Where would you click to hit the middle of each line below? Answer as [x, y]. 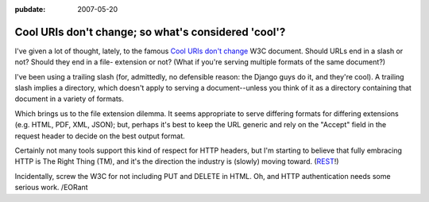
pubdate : [30, 9]
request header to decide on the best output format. [100, 136]
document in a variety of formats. [70, 99]
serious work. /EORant [51, 188]
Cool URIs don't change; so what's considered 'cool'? [150, 32]
